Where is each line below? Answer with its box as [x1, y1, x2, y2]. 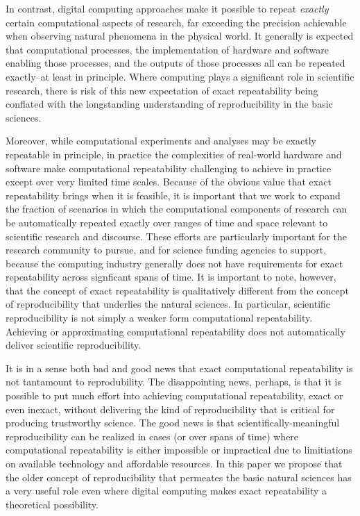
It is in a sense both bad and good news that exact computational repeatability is [6, 360, 353, 375]
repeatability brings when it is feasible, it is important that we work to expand [6, 188, 341, 202]
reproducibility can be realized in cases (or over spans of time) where [6, 428, 299, 443]
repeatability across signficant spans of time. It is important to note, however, [6, 269, 336, 284]
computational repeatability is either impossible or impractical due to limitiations [6, 442, 352, 457]
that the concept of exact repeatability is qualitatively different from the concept [6, 283, 349, 297]
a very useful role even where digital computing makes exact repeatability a [6, 483, 327, 498]
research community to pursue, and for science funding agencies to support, [6, 242, 327, 257]
